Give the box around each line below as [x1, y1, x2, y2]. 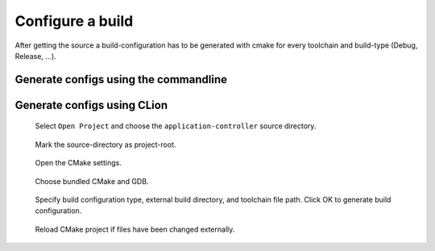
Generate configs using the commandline [14, 73, 227, 86]
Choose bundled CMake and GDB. [35, 176, 149, 186]
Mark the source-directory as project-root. [35, 140, 176, 149]
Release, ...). [14, 51, 56, 61]
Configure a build [14, 12, 134, 30]
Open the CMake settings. [35, 158, 122, 168]
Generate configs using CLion [14, 98, 168, 112]
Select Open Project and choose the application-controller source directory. [35, 121, 317, 131]
